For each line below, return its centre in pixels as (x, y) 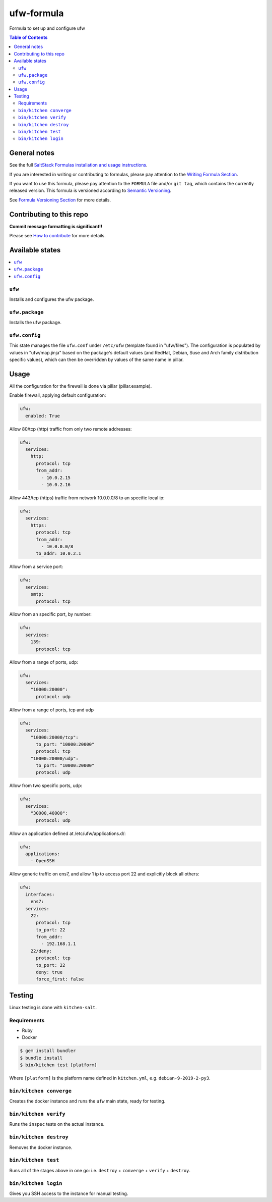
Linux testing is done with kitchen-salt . (53, 1007)
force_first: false (60, 979)
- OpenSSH (43, 861)
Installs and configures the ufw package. (52, 299)
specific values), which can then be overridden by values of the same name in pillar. (96, 360)
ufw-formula (37, 13)
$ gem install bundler (48, 1051)
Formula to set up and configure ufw (47, 28)
